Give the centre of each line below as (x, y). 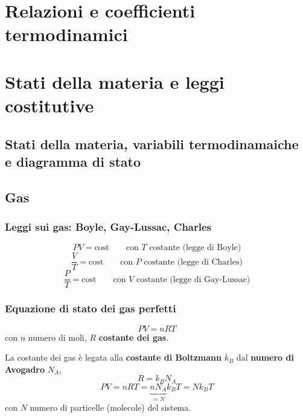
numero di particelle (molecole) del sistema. (110, 407)
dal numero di (265, 357)
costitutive (49, 105)
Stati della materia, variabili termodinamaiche (152, 143)
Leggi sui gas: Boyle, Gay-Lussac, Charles (108, 227)
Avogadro (25, 369)
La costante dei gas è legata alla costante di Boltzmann (113, 357)
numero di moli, (57, 337)
